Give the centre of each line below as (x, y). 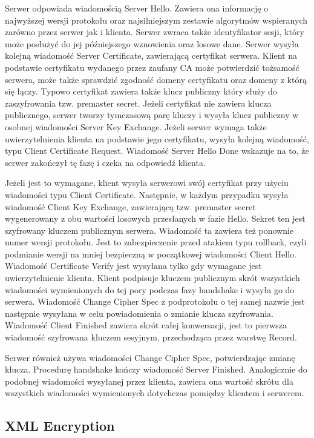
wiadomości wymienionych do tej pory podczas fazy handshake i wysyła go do (150, 289)
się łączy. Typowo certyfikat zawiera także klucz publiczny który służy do (141, 91)
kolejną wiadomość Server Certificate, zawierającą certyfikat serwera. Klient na (151, 55)
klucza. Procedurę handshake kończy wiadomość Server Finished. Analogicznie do (156, 369)
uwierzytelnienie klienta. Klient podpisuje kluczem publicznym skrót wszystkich (152, 278)
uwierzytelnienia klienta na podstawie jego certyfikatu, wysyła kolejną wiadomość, (157, 138)
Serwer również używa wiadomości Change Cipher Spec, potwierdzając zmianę (150, 357)
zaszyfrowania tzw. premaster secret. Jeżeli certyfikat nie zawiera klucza (138, 103)
